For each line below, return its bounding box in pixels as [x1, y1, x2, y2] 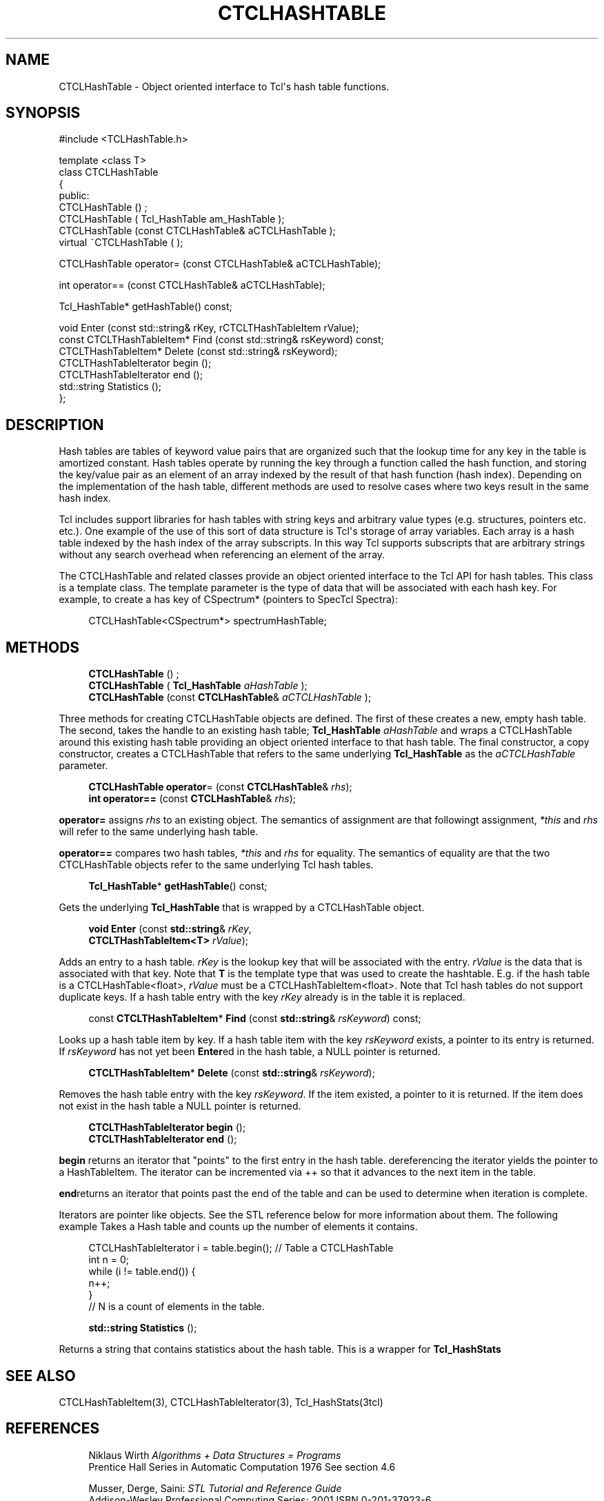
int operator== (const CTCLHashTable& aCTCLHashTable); [59, 279, 325, 292]
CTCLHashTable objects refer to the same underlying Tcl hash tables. [59, 859, 374, 871]
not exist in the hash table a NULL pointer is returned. [59, 1100, 301, 1112]
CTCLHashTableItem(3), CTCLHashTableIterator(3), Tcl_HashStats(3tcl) [59, 1396, 383, 1408]
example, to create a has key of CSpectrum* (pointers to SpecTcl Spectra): [59, 593, 398, 606]
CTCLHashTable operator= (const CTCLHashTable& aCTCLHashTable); [59, 258, 381, 270]
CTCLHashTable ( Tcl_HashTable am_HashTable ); [59, 213, 285, 225]
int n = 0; [88, 1254, 130, 1266]
